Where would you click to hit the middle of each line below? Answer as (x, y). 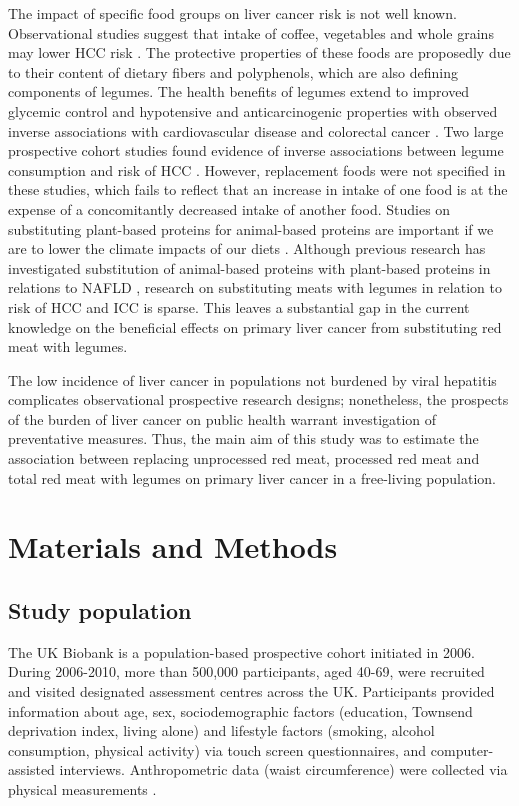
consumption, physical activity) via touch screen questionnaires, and (217, 749)
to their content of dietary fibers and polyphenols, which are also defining (233, 71)
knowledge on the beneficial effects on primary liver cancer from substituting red (255, 326)
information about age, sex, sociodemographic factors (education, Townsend (240, 710)
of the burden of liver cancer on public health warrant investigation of (222, 418)
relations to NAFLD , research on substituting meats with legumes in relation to (255, 287)
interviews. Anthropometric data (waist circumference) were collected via (283, 769)
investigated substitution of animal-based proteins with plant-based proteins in (249, 267)
